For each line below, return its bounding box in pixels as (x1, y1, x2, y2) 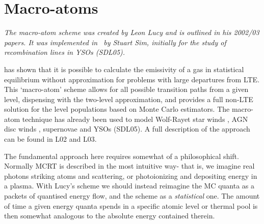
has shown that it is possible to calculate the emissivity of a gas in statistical (4, 63, 244, 74)
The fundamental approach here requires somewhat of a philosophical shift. (4, 150, 239, 161)
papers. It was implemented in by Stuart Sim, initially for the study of (4, 37, 226, 47)
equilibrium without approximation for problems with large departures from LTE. (4, 74, 260, 84)
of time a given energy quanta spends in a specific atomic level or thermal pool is (4, 200, 258, 211)
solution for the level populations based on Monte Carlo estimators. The (4, 104, 230, 114)
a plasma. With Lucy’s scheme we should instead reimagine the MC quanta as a (4, 180, 255, 191)
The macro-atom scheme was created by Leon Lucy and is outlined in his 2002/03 (4, 27, 259, 38)
